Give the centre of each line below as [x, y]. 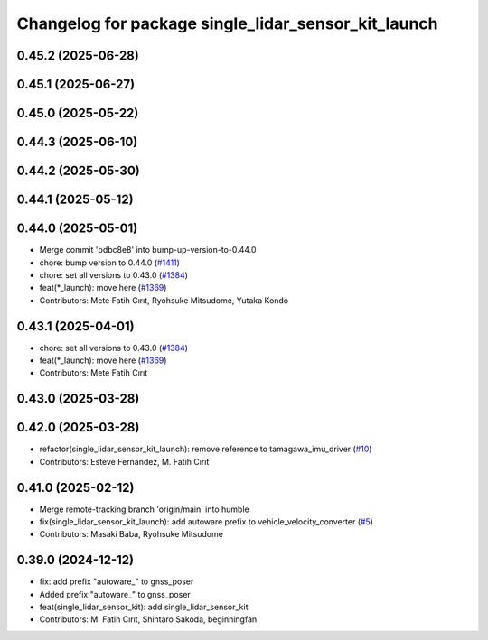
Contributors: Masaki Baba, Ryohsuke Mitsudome [131, 534]
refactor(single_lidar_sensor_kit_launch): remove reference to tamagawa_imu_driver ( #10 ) [206, 449]
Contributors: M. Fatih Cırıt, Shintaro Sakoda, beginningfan [148, 619]
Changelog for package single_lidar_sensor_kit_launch [227, 23]
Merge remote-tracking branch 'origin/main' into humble [144, 509]
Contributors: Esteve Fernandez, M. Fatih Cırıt [124, 461]
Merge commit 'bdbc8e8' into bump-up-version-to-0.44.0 [148, 250]
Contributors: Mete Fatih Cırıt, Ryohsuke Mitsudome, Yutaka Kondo [164, 300]
